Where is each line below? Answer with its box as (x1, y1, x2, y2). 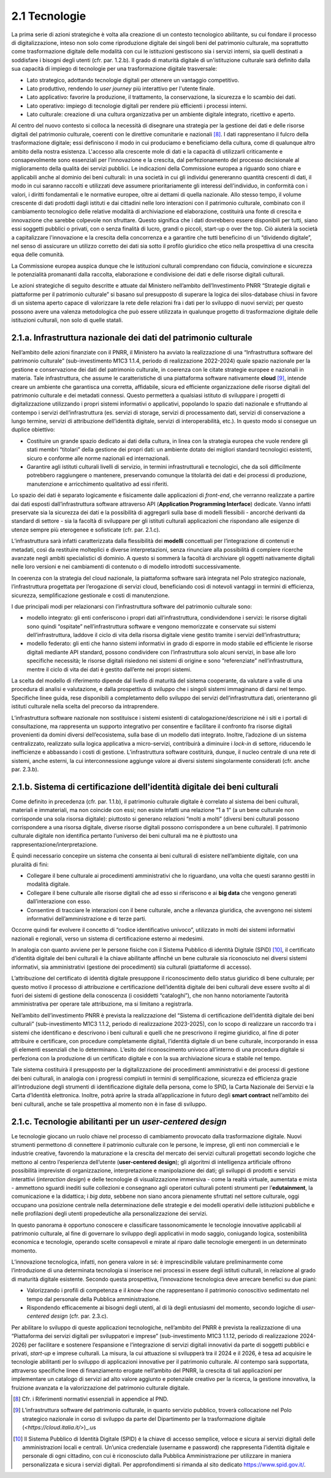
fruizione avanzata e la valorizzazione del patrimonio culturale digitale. (11, 1384, 190, 1391)
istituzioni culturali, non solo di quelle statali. (11, 316, 123, 324)
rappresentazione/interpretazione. (11, 840, 98, 848)
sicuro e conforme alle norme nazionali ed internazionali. (26, 455, 170, 462)
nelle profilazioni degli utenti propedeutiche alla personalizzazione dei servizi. (11, 1210, 208, 1218)
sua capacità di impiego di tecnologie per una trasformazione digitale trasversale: (11, 65, 218, 72)
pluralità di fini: (11, 861, 49, 868)
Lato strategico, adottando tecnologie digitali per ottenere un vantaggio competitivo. (26, 76, 240, 84)
